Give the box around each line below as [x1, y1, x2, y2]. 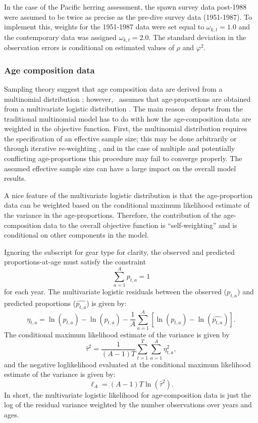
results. [4, 173, 26, 183]
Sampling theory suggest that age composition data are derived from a [4, 83, 223, 94]
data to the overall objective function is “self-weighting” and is [43, 219, 237, 230]
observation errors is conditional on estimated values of [4, 42, 174, 53]
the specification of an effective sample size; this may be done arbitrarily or [4, 133, 237, 143]
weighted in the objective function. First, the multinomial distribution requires [4, 123, 247, 134]
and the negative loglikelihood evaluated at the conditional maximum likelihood [4, 359, 251, 369]
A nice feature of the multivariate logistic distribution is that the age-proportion [4, 189, 253, 200]
